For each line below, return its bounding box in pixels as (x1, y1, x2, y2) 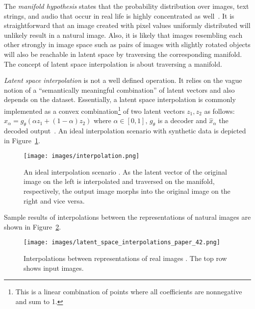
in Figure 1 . (4, 135, 40, 145)
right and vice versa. (24, 195, 85, 206)
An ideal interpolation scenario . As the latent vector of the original (24, 166, 227, 177)
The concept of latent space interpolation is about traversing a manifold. (4, 58, 222, 69)
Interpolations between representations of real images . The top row (24, 253, 227, 263)
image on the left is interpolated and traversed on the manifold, (24, 176, 215, 186)
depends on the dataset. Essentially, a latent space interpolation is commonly (4, 94, 236, 104)
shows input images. (24, 262, 84, 273)
